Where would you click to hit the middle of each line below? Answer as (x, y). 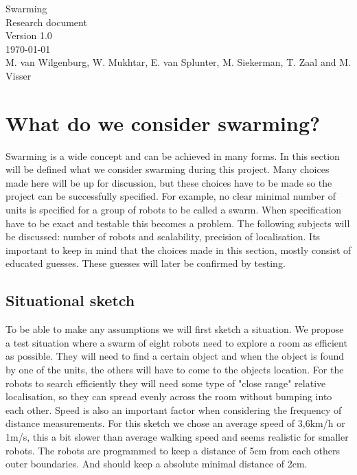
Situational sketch (70, 300)
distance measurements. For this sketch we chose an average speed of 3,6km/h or (175, 423)
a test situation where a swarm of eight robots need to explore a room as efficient (176, 342)
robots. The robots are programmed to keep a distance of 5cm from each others (173, 450)
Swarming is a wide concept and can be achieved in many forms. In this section (173, 155)
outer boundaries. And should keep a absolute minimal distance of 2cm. (157, 464)
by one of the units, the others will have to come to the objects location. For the (175, 370)
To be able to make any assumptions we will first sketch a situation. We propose (175, 329)
